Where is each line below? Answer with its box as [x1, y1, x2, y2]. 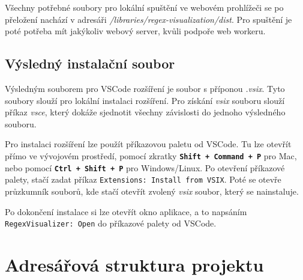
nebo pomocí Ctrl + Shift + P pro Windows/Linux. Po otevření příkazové [5, 161, 285, 174]
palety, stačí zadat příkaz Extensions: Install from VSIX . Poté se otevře [5, 173, 281, 186]
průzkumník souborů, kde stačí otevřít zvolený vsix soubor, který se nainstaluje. [5, 184, 299, 197]
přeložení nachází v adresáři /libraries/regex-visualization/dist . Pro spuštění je [5, 13, 292, 25]
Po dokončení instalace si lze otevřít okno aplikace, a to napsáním [5, 205, 247, 218]
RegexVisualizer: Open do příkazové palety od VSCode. [5, 217, 217, 230]
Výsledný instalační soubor [5, 54, 175, 73]
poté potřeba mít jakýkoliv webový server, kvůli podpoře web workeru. [5, 25, 266, 37]
